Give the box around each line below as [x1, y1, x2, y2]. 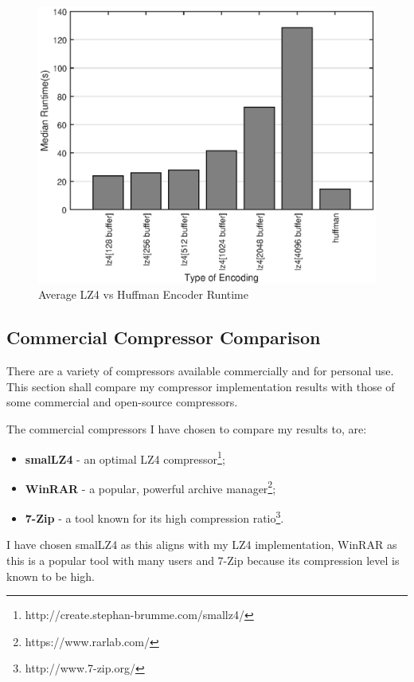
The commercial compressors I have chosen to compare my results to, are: [6, 420, 367, 437]
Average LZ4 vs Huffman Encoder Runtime [38, 286, 248, 303]
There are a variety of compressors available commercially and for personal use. [6, 363, 394, 379]
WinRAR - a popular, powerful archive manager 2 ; [25, 477, 276, 496]
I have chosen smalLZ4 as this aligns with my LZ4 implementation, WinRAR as [6, 536, 397, 553]
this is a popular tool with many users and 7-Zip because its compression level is [6, 551, 400, 568]
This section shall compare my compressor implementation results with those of [6, 378, 395, 394]
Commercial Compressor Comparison [6, 325, 321, 350]
